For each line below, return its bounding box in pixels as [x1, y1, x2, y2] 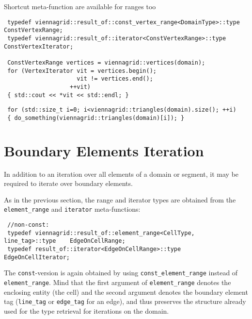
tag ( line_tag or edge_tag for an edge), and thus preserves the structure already [4, 296, 246, 306]
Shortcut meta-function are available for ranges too [4, 1, 156, 11]
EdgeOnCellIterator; [4, 253, 70, 261]
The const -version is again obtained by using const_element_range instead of [4, 268, 238, 278]
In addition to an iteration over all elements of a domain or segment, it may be [4, 168, 239, 179]
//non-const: [7, 221, 49, 229]
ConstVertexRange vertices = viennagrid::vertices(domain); [7, 59, 205, 66]
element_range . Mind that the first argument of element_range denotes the [4, 277, 231, 287]
